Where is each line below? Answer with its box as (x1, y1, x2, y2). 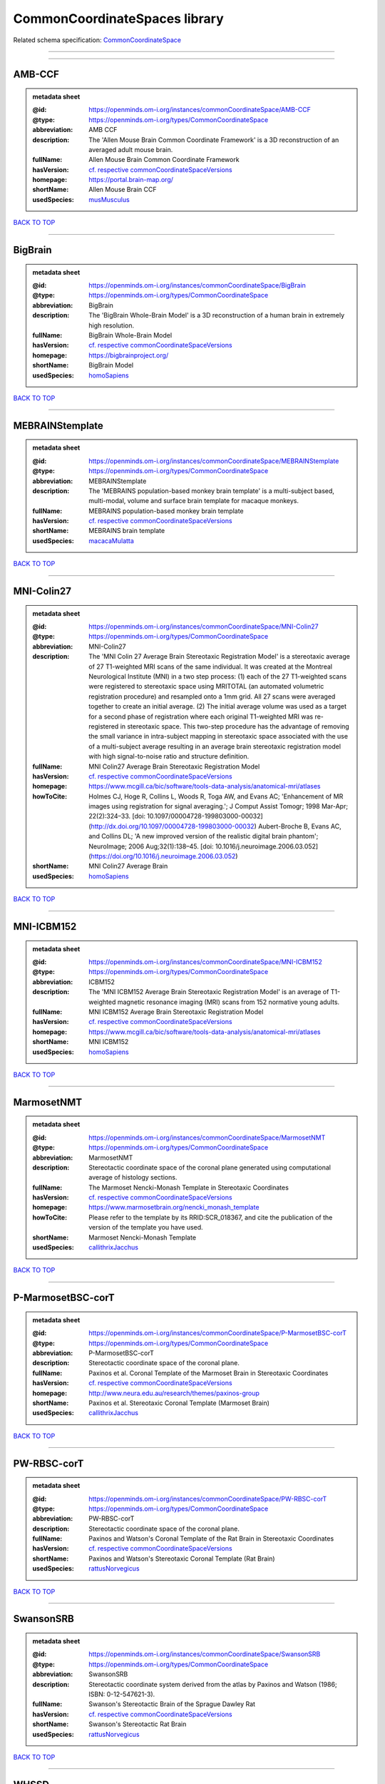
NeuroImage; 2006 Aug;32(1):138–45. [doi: (88, 842, 214, 851)
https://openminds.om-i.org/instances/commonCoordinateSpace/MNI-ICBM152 (88, 958, 322, 966)
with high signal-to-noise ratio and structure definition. (88, 752, 250, 761)
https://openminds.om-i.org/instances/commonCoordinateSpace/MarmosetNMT (88, 1133, 326, 1142)
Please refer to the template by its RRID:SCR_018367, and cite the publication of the (88, 1213, 333, 1222)
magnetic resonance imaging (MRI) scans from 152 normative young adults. (117, 998, 340, 1006)
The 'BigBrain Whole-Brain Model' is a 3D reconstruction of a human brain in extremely (88, 311, 345, 320)
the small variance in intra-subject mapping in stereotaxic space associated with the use (88, 732, 349, 741)
